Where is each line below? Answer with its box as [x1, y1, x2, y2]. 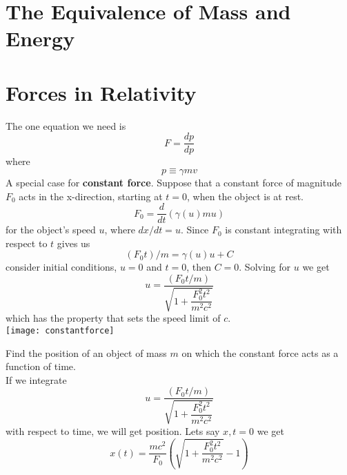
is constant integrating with [225, 222, 342, 237]
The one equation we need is [6, 118, 126, 133]
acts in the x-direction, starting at [19, 188, 163, 203]
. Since [180, 222, 209, 237]
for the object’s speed [6, 222, 96, 237]
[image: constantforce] [6, 326, 115, 336]
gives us [57, 235, 90, 250]
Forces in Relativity [6, 78, 197, 106]
